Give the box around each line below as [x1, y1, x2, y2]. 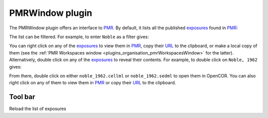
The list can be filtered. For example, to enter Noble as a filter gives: [9, 34, 149, 40]
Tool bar [9, 93, 35, 101]
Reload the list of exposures [9, 106, 67, 112]
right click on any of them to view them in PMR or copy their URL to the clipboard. [9, 80, 176, 86]
